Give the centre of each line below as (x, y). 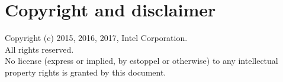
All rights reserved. (39, 49)
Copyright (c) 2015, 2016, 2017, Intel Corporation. (96, 38)
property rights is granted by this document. (86, 72)
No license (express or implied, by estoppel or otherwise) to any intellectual (141, 61)
